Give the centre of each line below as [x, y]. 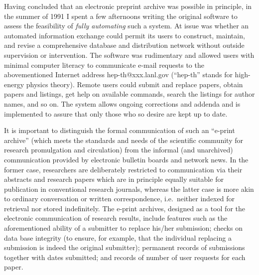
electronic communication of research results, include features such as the [116, 218]
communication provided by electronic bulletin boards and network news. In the [126, 159]
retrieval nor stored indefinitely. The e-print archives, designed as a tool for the [125, 208]
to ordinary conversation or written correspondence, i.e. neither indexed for [119, 199]
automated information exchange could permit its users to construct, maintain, [125, 35]
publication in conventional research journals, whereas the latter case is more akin [129, 189]
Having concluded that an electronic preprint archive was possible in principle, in [128, 6]
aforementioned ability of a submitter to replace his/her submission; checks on [123, 228]
